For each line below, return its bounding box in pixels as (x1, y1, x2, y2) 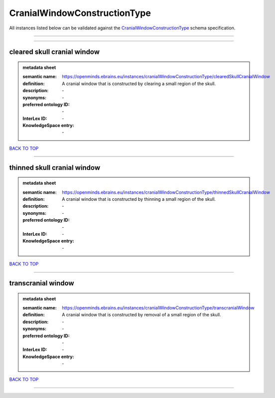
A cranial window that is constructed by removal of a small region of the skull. (62, 312, 221, 318)
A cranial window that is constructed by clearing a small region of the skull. (62, 80, 216, 87)
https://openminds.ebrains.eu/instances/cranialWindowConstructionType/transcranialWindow (62, 304, 255, 311)
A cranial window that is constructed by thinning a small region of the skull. (62, 196, 216, 202)
